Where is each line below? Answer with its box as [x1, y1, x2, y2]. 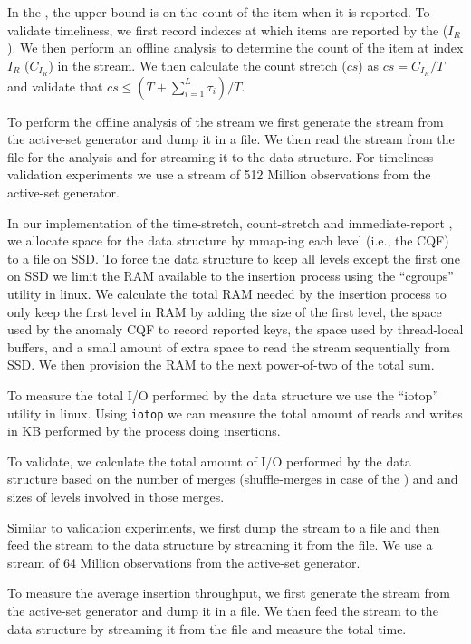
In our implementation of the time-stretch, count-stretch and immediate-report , [7, 213, 453, 232]
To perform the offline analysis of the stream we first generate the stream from [7, 111, 444, 130]
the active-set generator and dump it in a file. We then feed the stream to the [7, 601, 438, 620]
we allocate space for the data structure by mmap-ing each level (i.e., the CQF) [7, 231, 449, 250]
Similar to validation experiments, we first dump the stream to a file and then [7, 517, 440, 536]
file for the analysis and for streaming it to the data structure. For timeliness [7, 147, 434, 166]
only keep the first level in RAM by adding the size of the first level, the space [7, 302, 442, 321]
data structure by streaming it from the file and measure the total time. [7, 619, 407, 638]
